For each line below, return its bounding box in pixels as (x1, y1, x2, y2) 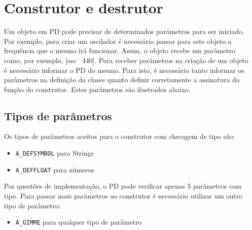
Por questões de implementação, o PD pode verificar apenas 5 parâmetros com (4, 181, 242, 191)
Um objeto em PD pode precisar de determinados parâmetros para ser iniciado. (4, 26, 245, 36)
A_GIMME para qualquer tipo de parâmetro (15, 217, 142, 227)
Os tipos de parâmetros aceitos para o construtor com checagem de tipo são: (4, 131, 235, 141)
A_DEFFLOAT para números (15, 164, 95, 174)
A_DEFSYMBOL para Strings (15, 148, 94, 158)
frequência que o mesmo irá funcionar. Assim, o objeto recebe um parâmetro (4, 45, 235, 56)
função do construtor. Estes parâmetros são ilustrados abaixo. (4, 84, 191, 94)
